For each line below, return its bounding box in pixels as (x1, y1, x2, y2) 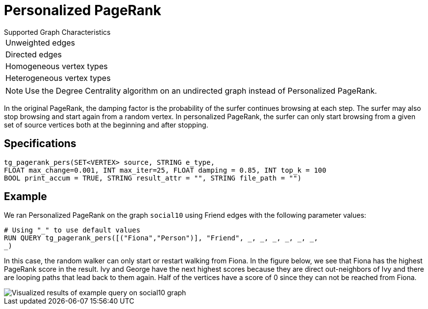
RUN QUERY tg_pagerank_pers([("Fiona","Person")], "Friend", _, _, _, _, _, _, (4, 234, 318, 242)
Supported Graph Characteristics (4, 27, 111, 36)
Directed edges (5, 49, 62, 59)
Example (4, 190, 47, 203)
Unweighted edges (5, 37, 76, 48)
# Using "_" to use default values (4, 226, 141, 234)
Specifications (4, 137, 76, 150)
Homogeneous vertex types (5, 61, 108, 71)
